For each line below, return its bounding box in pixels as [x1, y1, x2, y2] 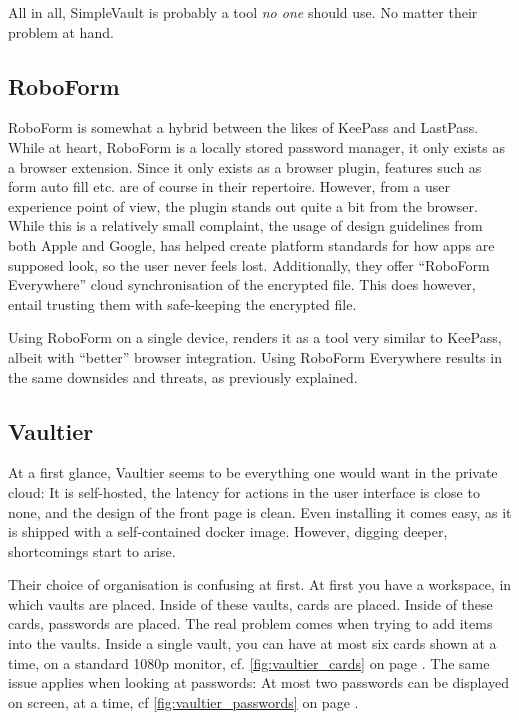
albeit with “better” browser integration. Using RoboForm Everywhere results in [8, 346, 502, 367]
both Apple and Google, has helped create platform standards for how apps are [8, 234, 495, 255]
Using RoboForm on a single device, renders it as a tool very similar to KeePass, [8, 327, 502, 348]
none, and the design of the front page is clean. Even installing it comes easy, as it [8, 501, 512, 522]
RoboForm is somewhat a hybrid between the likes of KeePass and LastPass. [8, 117, 479, 138]
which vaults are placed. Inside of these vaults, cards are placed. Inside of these [8, 593, 493, 614]
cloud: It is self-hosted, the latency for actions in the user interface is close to [8, 481, 480, 502]
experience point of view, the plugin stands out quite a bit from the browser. [8, 195, 478, 216]
